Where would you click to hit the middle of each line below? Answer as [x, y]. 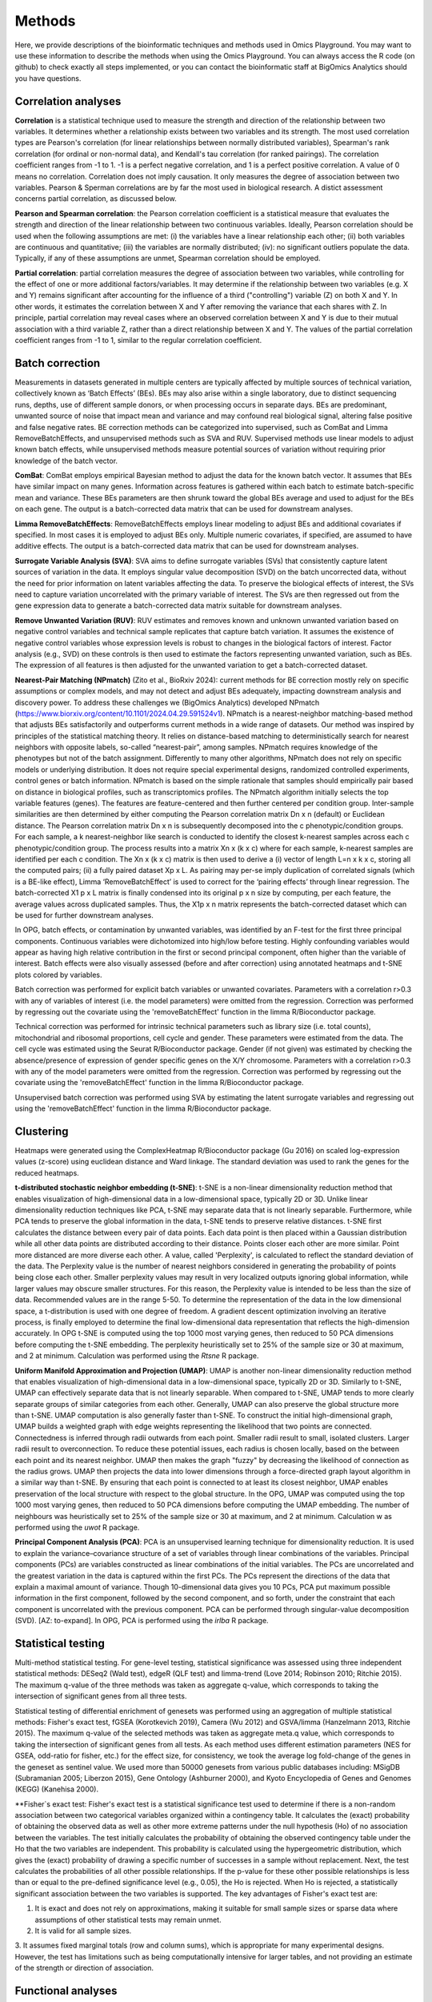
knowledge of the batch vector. [66, 460]
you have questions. [48, 78]
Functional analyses [66, 1990]
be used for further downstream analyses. [84, 915]
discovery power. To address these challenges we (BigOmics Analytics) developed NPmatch [167, 702]
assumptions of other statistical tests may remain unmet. [128, 1920]
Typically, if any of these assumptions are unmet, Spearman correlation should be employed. [168, 258]
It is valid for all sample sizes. [83, 1931]
